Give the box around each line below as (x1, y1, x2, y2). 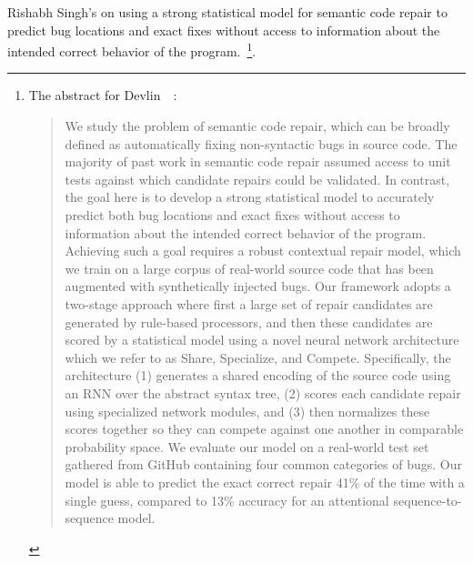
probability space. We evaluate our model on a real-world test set (65, 437, 429, 456)
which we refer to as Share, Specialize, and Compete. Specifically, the (65, 347, 451, 367)
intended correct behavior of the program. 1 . (7, 39, 257, 60)
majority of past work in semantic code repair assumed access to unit (65, 152, 451, 171)
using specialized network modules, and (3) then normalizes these (65, 401, 430, 420)
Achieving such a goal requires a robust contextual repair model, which (65, 241, 461, 260)
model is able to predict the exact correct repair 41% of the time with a (65, 472, 465, 491)
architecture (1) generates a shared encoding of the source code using (65, 366, 451, 385)
